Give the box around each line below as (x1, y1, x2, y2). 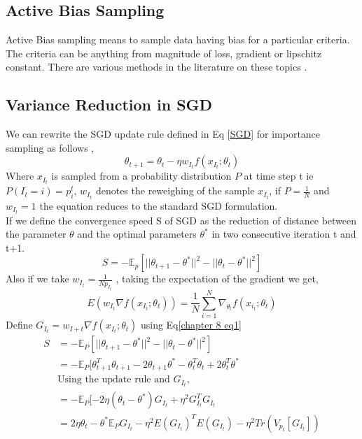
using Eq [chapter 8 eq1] (140, 317, 242, 332)
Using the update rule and (57, 375, 170, 385)
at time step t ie (244, 168, 314, 183)
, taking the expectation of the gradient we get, (116, 271, 319, 286)
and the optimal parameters (77, 226, 197, 241)
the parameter (6, 226, 67, 241)
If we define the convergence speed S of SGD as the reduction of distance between (6, 213, 357, 227)
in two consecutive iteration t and (211, 226, 356, 241)
